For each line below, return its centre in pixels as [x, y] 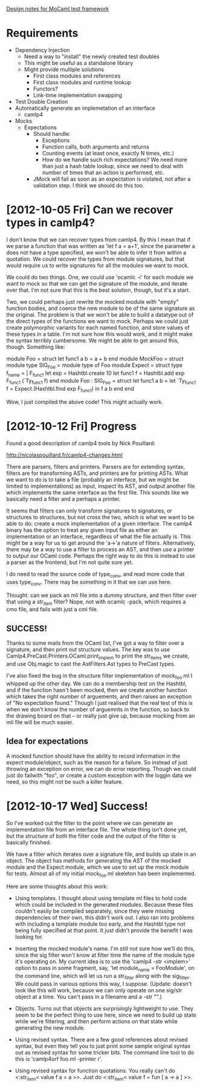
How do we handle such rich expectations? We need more [114, 160]
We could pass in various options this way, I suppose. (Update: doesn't [103, 984]
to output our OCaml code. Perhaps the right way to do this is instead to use [101, 556]
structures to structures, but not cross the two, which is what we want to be [100, 517]
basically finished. [29, 842]
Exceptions [56, 140]
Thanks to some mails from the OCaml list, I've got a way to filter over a [95, 643]
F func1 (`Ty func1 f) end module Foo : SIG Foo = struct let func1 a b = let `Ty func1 [101, 382]
